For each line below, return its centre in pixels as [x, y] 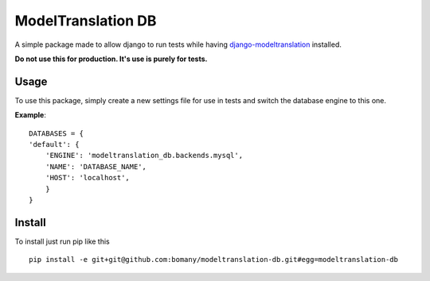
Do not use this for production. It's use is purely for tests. [111, 59]
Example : [31, 115]
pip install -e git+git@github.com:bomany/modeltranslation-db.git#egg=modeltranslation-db [213, 260]
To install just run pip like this [63, 241]
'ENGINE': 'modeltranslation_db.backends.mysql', [144, 156]
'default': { [54, 144]
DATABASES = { [56, 133]
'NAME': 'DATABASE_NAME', [96, 166]
